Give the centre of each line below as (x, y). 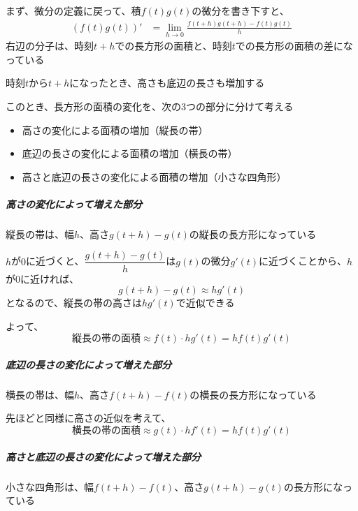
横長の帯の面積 (107, 431)
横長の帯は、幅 (40, 394)
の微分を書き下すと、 (241, 10)
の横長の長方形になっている (253, 394)
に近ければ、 (50, 278)
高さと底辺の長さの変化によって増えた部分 (103, 456)
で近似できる (205, 303)
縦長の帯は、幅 (40, 234)
